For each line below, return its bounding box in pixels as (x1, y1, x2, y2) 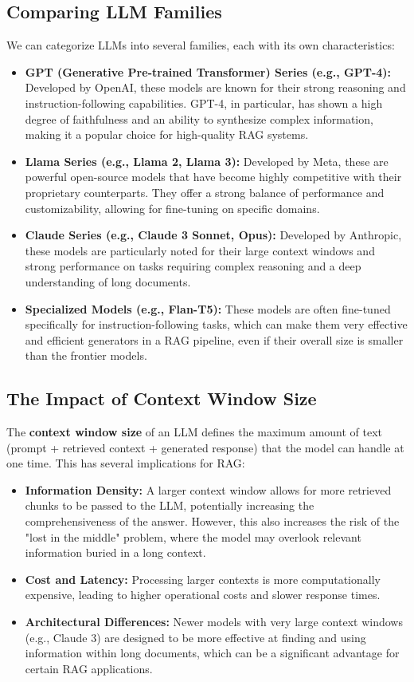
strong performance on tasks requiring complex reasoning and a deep (25, 258, 361, 274)
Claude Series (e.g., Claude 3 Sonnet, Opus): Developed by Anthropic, (25, 227, 402, 243)
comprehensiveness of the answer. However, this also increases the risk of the (25, 513, 400, 530)
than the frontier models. (25, 347, 147, 364)
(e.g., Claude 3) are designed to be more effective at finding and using (25, 629, 366, 645)
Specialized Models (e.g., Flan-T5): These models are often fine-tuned (25, 300, 391, 317)
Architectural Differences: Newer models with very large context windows (25, 613, 403, 630)
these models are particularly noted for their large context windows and (25, 242, 375, 258)
